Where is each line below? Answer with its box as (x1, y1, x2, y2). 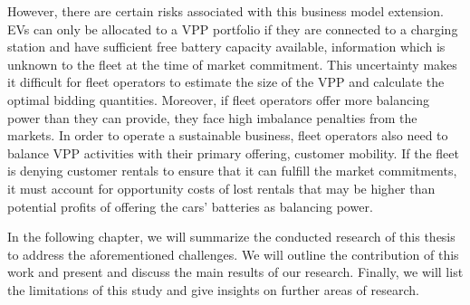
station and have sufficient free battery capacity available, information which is (7, 37, 446, 56)
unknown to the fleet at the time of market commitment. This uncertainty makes (7, 54, 457, 73)
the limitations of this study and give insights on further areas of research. (7, 280, 419, 299)
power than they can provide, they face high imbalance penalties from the (7, 108, 417, 127)
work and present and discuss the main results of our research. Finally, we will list (7, 262, 464, 281)
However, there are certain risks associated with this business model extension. (7, 2, 444, 20)
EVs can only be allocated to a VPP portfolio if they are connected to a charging (7, 19, 458, 38)
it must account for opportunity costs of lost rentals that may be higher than (7, 178, 436, 197)
